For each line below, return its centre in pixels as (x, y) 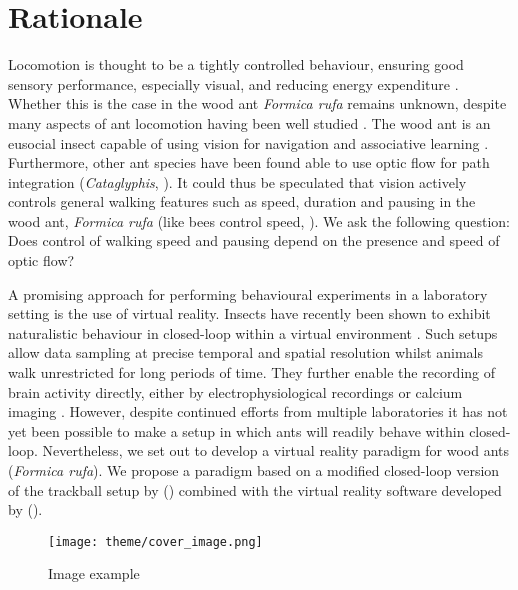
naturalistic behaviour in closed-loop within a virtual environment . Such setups (253, 332)
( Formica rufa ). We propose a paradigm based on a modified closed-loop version (254, 470)
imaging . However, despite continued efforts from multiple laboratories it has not (258, 411)
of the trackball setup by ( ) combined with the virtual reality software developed (255, 489)
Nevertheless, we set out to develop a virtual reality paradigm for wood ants (275, 450)
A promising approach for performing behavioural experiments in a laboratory (248, 293)
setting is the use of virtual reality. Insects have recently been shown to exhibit (249, 313)
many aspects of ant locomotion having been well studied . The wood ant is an (249, 122)
